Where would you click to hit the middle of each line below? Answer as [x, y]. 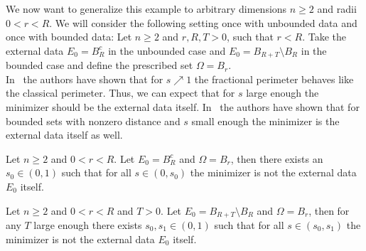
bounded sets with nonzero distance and [93, 121]
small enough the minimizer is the [265, 121]
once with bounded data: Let [69, 37]
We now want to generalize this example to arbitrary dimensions [146, 9]
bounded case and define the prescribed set [99, 65]
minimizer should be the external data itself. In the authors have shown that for [183, 107]
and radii [337, 9]
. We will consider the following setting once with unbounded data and [203, 22]
